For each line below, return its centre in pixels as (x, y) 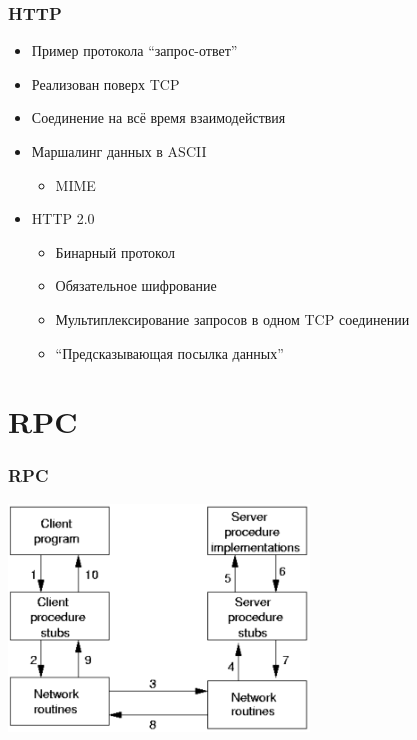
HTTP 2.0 (63, 218)
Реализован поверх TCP (105, 83)
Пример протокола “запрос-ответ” (134, 50)
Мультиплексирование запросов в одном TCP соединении (232, 318)
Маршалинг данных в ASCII (119, 151)
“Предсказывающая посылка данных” (169, 352)
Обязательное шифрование (136, 285)
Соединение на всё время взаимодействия (158, 117)
